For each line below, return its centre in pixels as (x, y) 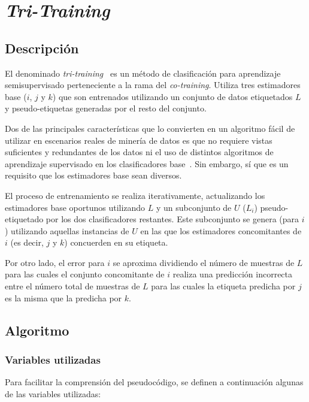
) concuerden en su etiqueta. (116, 242)
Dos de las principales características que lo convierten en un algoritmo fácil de (150, 128)
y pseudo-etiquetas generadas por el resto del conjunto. (106, 108)
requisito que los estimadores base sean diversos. (93, 175)
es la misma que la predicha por (63, 297)
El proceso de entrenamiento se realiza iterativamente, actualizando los (135, 195)
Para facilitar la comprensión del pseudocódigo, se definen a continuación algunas (154, 382)
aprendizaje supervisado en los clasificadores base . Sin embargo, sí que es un (147, 163)
